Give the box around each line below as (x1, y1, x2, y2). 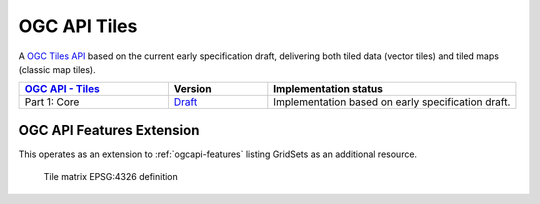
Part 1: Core (24, 95, 80, 109)
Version (173, 82, 212, 96)
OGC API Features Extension (18, 121, 200, 139)
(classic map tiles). (18, 63, 96, 75)
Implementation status (273, 82, 384, 96)
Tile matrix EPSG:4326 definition (43, 171, 179, 183)
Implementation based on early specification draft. (273, 95, 511, 109)
